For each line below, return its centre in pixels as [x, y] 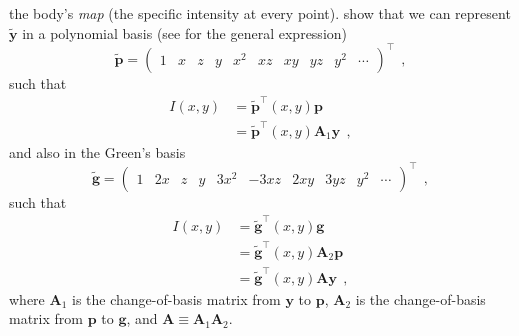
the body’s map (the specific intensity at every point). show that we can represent [260, 13]
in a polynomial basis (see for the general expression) [185, 32]
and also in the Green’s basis [97, 151]
